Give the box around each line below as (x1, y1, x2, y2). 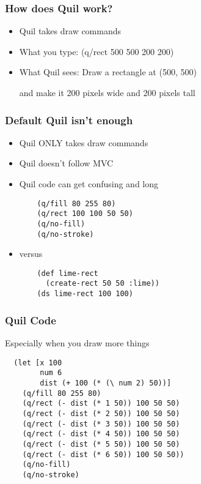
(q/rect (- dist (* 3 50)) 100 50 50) (22, 419, 180, 428)
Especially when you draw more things (5, 337, 150, 349)
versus (19, 247, 43, 260)
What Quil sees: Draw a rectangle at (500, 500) (19, 65, 197, 78)
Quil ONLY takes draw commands (19, 136, 148, 149)
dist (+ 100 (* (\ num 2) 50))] (40, 378, 172, 387)
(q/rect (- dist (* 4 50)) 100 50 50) (22, 430, 180, 439)
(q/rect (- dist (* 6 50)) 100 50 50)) (22, 450, 185, 459)
